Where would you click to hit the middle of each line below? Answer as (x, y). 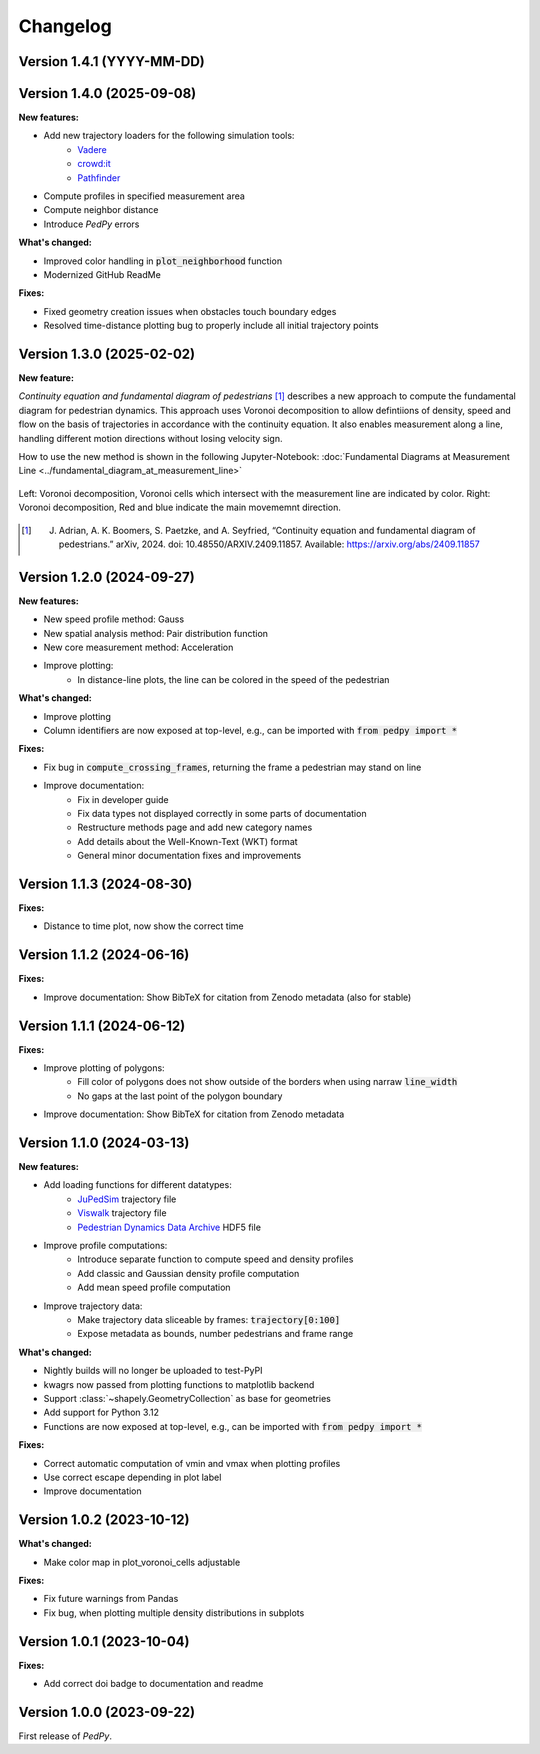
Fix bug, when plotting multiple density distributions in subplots (174, 1612)
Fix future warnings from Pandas (111, 1599)
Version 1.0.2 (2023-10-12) (104, 1520)
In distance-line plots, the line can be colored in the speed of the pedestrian (233, 679)
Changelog (65, 26)
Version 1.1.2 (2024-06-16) (104, 955)
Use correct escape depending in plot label (132, 1477)
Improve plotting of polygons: (104, 1068)
